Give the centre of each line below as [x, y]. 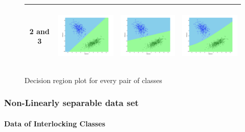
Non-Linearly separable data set [71, 103]
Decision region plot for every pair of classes [93, 80]
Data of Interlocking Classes [55, 123]
